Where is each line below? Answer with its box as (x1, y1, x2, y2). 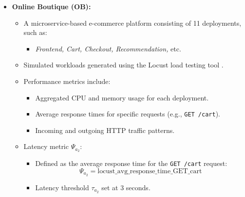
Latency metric (23, 141, 69, 151)
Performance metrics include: (23, 76, 111, 86)
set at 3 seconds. (101, 182, 151, 192)
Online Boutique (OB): (12, 1, 91, 11)
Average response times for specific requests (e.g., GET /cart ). (35, 109, 221, 119)
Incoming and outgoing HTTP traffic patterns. (35, 125, 175, 135)
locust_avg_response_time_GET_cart (97, 167, 202, 175)
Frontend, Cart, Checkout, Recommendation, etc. (35, 43, 181, 53)
